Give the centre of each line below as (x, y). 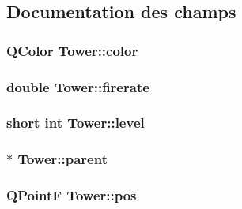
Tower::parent (62, 159)
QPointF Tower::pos (72, 195)
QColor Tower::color (72, 50)
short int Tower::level (76, 123)
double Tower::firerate (78, 86)
